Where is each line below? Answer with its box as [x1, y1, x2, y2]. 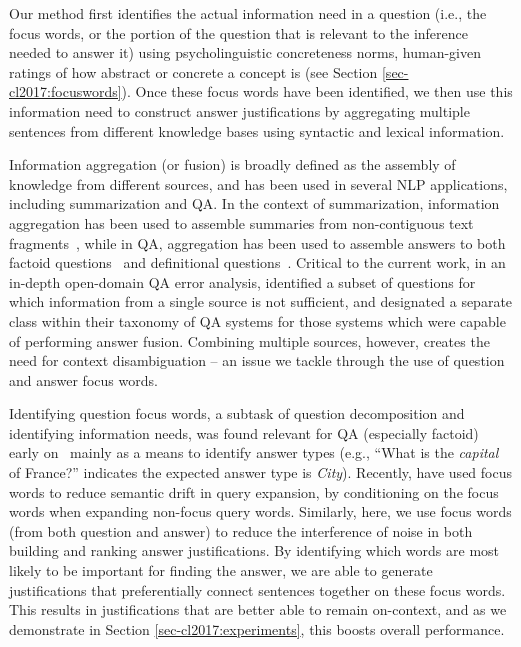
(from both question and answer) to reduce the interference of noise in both [9, 520, 473, 541]
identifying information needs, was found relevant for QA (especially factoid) [9, 422, 479, 443]
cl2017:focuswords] [9, 81, 122, 102]
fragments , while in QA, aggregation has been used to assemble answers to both [9, 232, 506, 253]
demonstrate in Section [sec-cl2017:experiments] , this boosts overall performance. [9, 618, 505, 639]
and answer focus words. [9, 369, 158, 390]
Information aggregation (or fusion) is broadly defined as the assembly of [9, 154, 456, 175]
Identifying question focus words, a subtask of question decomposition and [9, 403, 465, 424]
